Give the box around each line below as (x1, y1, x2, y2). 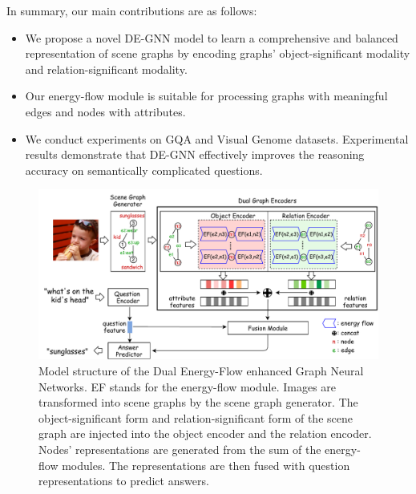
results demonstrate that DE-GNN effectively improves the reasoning (25, 146, 365, 163)
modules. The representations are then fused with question (62, 456, 350, 473)
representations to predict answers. (38, 472, 209, 489)
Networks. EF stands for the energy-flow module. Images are (38, 378, 337, 395)
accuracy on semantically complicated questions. (25, 161, 263, 178)
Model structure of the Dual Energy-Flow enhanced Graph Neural (38, 362, 364, 379)
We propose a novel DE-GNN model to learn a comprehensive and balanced (25, 29, 398, 46)
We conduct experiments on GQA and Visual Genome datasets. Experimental (25, 130, 409, 147)
